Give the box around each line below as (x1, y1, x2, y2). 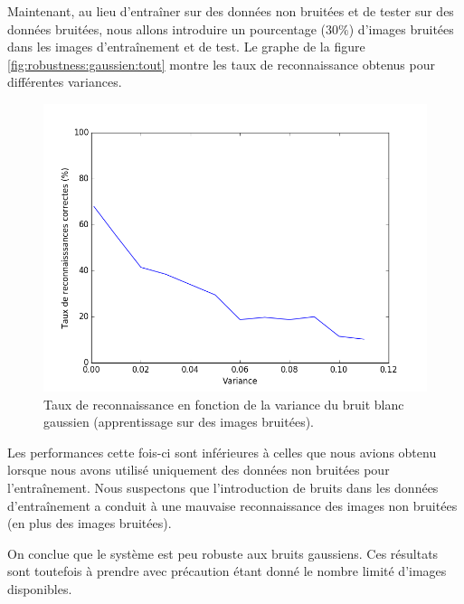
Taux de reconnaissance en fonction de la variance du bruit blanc (43, 394, 404, 413)
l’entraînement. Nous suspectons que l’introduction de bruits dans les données (7, 477, 439, 496)
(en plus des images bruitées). (7, 514, 172, 533)
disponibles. (7, 579, 72, 598)
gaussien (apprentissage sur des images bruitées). (43, 412, 314, 431)
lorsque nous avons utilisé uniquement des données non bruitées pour (7, 460, 390, 479)
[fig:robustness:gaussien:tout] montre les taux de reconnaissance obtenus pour (7, 54, 435, 73)
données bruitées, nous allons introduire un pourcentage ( (7, 19, 327, 38)
